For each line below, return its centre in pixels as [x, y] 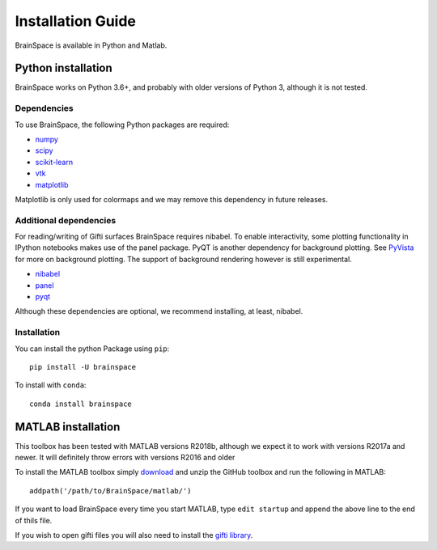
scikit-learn [54, 162]
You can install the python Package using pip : [92, 349]
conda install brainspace [81, 404]
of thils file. [34, 520]
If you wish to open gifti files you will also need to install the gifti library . [134, 535]
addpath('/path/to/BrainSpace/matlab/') [110, 491]
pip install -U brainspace [83, 367]
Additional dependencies [66, 220]
